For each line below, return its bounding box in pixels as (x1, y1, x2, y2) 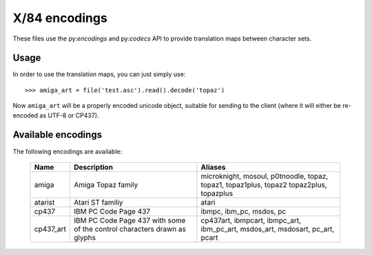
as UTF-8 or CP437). (39, 111, 99, 120)
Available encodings (12, 129, 103, 141)
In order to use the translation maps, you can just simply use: (12, 70, 186, 78)
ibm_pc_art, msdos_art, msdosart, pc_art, (200, 224, 335, 234)
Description (73, 162, 114, 172)
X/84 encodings (12, 10, 108, 25)
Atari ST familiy (73, 197, 123, 207)
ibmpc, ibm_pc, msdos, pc (200, 206, 287, 216)
